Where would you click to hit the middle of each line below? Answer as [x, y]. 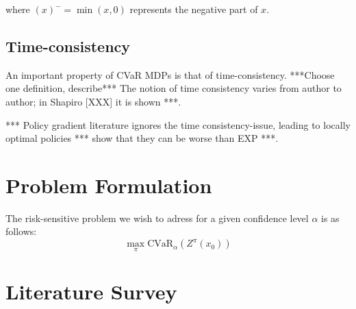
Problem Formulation [109, 185]
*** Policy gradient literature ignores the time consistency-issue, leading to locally [178, 124]
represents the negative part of [194, 9]
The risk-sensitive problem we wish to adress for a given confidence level [157, 218]
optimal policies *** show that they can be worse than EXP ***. [142, 138]
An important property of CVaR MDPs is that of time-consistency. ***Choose [170, 74]
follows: [21, 231]
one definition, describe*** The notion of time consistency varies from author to [174, 88]
